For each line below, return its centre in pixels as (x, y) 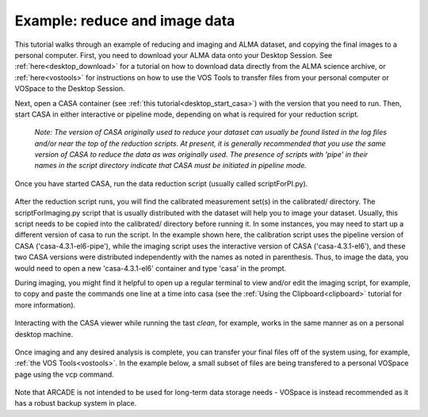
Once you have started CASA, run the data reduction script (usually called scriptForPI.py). (161, 183)
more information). (45, 304)
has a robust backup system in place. (76, 404)
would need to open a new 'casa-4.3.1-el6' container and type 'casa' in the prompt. (151, 268)
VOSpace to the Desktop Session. (70, 89)
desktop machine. (44, 334)
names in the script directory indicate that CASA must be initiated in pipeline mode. (170, 166)
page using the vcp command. (64, 374)
